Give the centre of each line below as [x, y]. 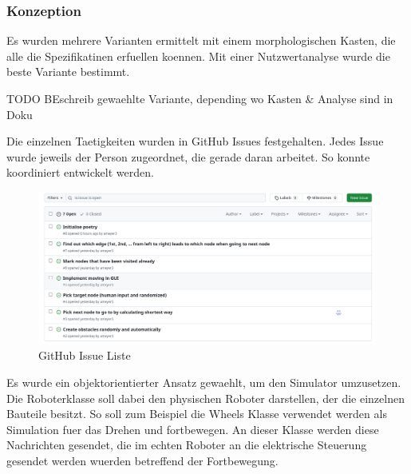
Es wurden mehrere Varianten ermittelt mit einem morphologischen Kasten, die [201, 40]
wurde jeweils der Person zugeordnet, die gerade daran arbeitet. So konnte [188, 156]
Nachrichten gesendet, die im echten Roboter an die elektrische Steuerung [187, 445]
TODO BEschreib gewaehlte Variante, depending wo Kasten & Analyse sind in [200, 98]
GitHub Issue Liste [85, 355]
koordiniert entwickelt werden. [80, 172]
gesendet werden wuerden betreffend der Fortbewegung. [142, 460]
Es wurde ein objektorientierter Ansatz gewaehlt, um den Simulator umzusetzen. [204, 382]
